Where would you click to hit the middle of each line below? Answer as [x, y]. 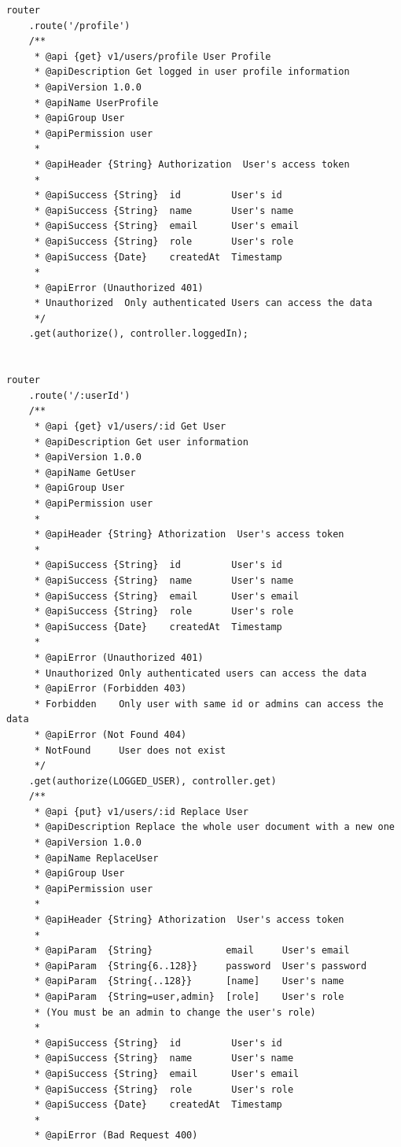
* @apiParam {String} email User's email [192, 951]
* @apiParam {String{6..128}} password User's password [200, 966]
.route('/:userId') [79, 395]
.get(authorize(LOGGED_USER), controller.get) [153, 781]
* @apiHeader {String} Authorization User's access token [192, 164]
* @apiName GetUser [85, 472]
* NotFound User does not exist [130, 750]
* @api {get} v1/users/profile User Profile [153, 56]
